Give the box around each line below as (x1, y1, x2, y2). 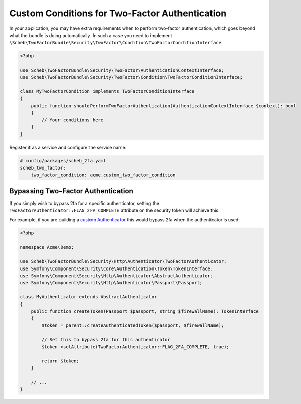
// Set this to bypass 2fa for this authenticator (41, 336, 170, 343)
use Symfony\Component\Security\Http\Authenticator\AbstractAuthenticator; (20, 273, 214, 279)
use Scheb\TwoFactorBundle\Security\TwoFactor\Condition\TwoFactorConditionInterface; (20, 74, 243, 80)
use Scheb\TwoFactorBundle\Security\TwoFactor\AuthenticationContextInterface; (20, 68, 224, 73)
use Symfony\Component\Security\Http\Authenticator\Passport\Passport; (20, 280, 203, 286)
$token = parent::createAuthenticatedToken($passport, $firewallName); (41, 322, 224, 328)
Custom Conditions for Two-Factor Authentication (9, 8, 227, 19)
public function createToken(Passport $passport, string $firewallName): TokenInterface (31, 308, 259, 314)
